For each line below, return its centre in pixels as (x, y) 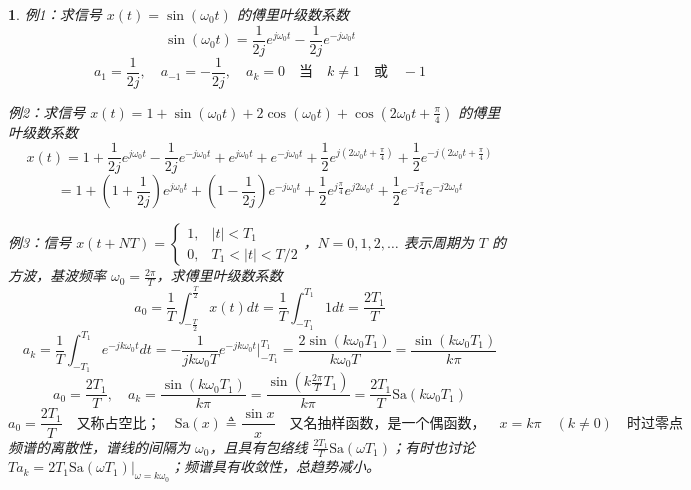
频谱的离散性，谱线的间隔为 (99, 446)
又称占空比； (118, 423)
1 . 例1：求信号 (55, 14)
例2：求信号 (47, 111)
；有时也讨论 (432, 446)
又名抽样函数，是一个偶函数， (387, 423)
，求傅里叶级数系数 (219, 275)
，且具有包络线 (258, 446)
